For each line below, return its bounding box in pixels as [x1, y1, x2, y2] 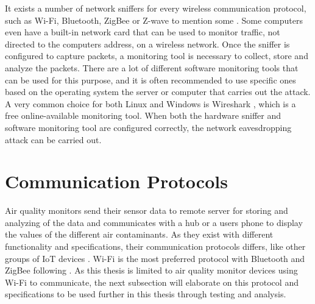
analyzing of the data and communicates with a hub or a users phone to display [5, 216, 303, 228]
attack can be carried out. [5, 133, 102, 146]
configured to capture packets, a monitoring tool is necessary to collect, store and [5, 49, 308, 62]
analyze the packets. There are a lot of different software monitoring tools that [5, 61, 299, 74]
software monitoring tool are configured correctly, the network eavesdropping [5, 121, 292, 133]
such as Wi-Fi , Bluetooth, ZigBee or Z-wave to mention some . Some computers [5, 13, 303, 26]
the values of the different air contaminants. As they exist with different [5, 228, 274, 241]
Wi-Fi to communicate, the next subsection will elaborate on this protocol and [5, 275, 299, 288]
